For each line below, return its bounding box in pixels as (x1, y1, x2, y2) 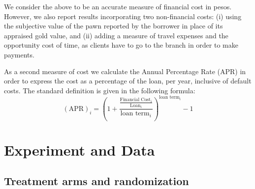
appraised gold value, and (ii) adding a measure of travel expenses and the (4, 30, 228, 40)
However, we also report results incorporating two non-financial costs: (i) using (4, 11, 242, 21)
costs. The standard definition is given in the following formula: (4, 85, 195, 95)
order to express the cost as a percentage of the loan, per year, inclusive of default (4, 76, 252, 86)
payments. (4, 49, 34, 59)
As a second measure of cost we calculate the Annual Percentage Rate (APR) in (4, 66, 246, 76)
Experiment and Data (4, 139, 155, 160)
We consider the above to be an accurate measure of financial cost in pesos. (4, 1, 232, 11)
